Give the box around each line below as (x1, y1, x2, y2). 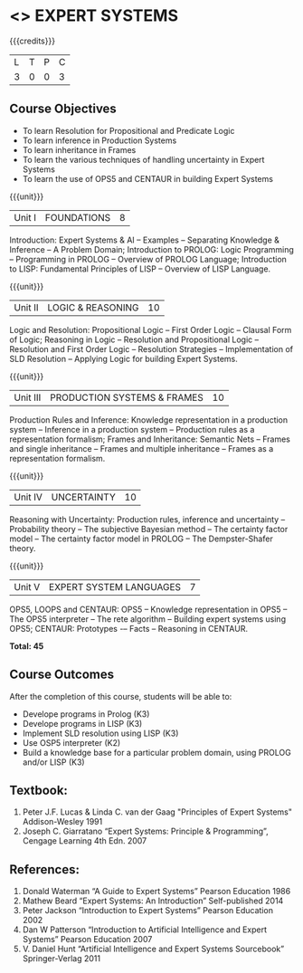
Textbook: (9, 782, 68, 797)
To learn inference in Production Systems (22, 135, 177, 146)
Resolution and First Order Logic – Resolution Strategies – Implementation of (9, 343, 294, 354)
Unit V (14, 580, 41, 593)
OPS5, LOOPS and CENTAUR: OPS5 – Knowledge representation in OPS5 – (9, 604, 288, 615)
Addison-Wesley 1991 (22, 816, 103, 827)
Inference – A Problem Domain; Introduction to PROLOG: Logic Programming (9, 243, 294, 254)
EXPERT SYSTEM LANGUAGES (48, 580, 182, 593)
